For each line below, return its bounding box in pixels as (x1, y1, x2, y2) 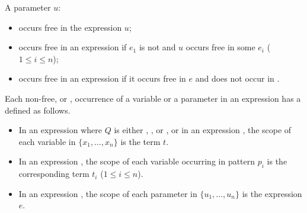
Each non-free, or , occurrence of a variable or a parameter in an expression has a (5, 92, 301, 104)
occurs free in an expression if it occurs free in (18, 72, 186, 85)
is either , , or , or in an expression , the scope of (114, 124, 292, 136)
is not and (139, 41, 176, 53)
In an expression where (18, 124, 103, 136)
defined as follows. (5, 104, 71, 116)
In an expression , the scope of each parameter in (18, 187, 197, 199)
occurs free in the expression (18, 21, 122, 33)
